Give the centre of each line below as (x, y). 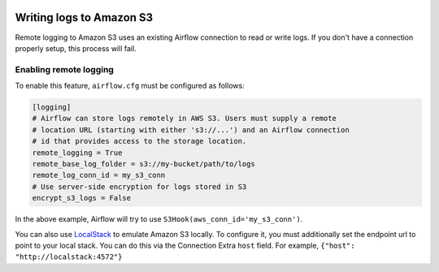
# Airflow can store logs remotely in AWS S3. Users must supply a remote (185, 119)
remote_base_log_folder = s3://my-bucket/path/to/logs (143, 164)
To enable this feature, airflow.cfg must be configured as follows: (130, 86)
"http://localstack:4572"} (69, 257)
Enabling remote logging (64, 69)
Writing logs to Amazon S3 (84, 17)
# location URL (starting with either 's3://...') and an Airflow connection (191, 130)
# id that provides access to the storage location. (139, 141)
